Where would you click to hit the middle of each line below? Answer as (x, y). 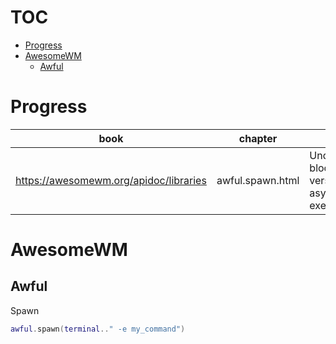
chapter (258, 138)
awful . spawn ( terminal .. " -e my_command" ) (98, 329)
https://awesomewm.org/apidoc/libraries (111, 180)
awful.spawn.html (258, 180)
